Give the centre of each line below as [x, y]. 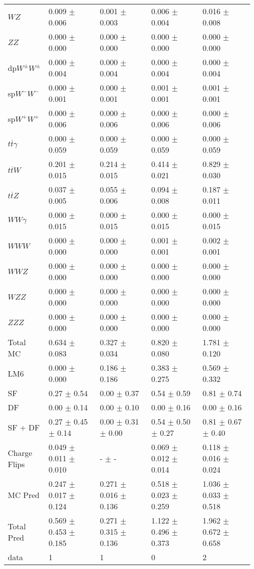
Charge [20, 452]
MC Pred [24, 495]
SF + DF [24, 427]
